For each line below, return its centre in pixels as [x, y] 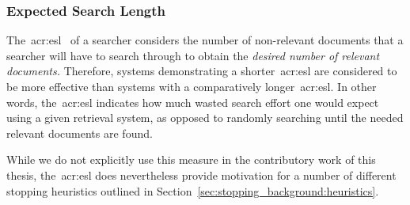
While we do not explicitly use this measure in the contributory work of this [191, 159]
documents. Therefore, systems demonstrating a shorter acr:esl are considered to [202, 71]
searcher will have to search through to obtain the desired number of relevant [193, 55]
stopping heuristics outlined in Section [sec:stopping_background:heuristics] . [193, 190]
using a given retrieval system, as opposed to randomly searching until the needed [205, 118]
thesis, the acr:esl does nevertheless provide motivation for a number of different [201, 175]
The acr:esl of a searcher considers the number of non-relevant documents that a [205, 40]
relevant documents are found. [80, 133]
